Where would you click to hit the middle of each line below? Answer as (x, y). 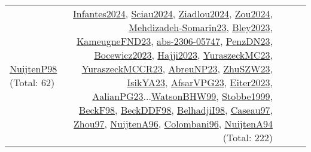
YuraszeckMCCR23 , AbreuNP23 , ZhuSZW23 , (177, 69)
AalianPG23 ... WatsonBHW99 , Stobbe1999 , (182, 96)
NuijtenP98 (33, 69)
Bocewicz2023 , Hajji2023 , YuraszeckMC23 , (183, 55)
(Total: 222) (248, 137)
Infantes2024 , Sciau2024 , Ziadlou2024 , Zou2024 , (173, 13)
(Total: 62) (32, 82)
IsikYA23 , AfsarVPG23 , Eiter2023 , (200, 82)
